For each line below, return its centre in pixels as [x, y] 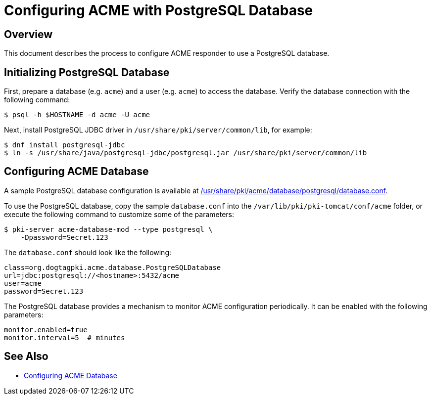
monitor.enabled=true [46, 330]
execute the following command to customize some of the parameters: [119, 214]
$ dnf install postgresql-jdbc [65, 145]
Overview [28, 34]
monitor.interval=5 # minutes [65, 337]
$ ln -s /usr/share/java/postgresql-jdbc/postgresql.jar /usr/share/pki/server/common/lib [186, 153]
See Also [26, 356]
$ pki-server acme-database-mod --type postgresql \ [108, 229]
